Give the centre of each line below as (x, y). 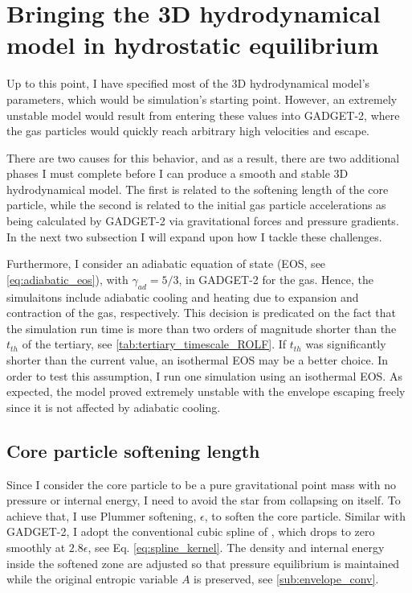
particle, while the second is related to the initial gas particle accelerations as (196, 205)
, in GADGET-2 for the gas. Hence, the (276, 279)
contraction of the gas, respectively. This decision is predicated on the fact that (202, 313)
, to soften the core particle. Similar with (305, 515)
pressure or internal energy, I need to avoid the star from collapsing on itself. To (204, 500)
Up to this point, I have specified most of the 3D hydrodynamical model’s (188, 83)
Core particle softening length (133, 450)
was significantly (346, 344)
